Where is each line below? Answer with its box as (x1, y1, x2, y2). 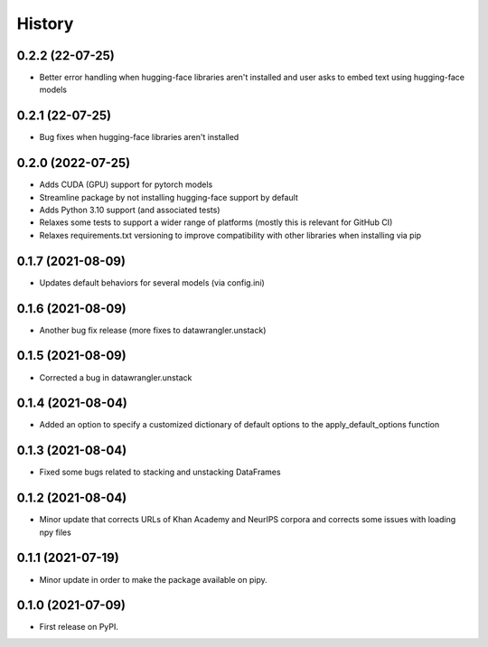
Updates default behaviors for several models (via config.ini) (39, 277, 266, 288)
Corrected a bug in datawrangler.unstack (39, 371, 192, 383)
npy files (39, 527, 71, 538)
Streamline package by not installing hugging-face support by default (39, 192, 298, 202)
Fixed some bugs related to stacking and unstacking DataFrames (39, 466, 281, 478)
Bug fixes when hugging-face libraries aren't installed (39, 132, 239, 143)
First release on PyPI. (39, 622, 119, 633)
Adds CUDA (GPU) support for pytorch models (39, 179, 213, 190)
